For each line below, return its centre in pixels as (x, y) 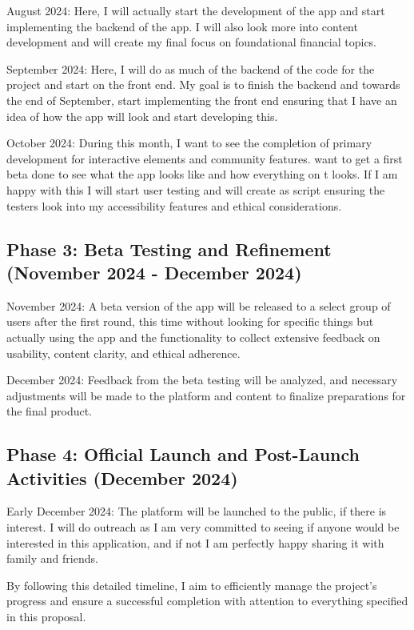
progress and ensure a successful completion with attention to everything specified (207, 601)
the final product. (50, 411)
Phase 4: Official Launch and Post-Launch (183, 454)
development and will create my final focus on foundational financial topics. (192, 42)
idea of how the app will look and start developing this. (142, 116)
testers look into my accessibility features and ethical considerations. (174, 205)
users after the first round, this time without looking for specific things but (190, 321)
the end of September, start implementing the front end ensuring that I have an (202, 100)
